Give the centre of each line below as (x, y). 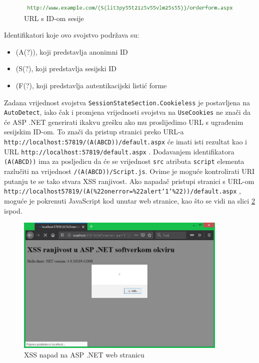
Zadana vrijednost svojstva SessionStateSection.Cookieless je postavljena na (127, 102)
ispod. (13, 210)
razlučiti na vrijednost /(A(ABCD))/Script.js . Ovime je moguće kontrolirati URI (129, 171)
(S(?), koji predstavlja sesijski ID (66, 68)
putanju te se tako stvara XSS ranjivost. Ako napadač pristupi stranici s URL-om (129, 181)
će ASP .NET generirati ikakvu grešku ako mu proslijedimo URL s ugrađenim (124, 122)
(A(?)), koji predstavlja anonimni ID (72, 51)
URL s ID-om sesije (54, 18)
